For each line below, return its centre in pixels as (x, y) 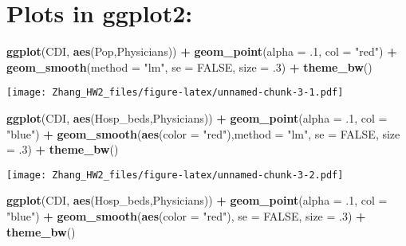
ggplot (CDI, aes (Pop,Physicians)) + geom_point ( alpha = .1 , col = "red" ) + (202, 51)
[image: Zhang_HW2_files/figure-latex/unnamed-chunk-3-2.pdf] (175, 175)
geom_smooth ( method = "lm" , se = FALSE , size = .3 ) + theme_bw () (189, 66)
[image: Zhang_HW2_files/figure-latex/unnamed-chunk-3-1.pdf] (175, 93)
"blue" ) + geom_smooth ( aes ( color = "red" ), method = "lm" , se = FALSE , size (203, 133)
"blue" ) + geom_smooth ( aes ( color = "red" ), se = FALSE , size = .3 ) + (186, 216)
